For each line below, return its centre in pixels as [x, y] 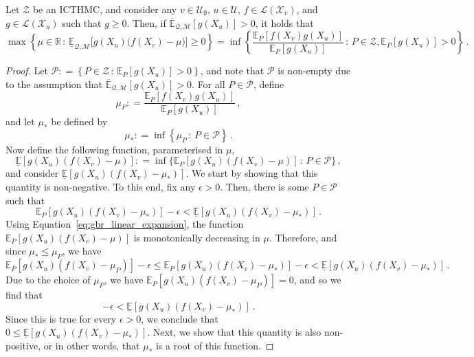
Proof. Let [27, 71]
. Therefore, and [303, 237]
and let [20, 121]
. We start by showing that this [252, 173]
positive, [23, 345]
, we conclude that [180, 318]
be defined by [79, 121]
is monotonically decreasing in [197, 237]
